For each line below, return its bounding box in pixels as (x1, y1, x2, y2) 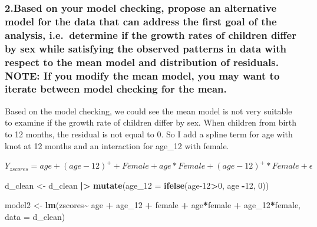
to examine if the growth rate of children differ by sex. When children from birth (5, 116, 297, 129)
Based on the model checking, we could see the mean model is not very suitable (5, 104, 292, 117)
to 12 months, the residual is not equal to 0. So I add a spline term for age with (5, 127, 293, 140)
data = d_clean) (5, 210, 65, 222)
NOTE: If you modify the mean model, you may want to (5, 68, 280, 83)
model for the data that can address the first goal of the (5, 14, 277, 28)
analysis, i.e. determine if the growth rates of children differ (5, 27, 296, 42)
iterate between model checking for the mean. (5, 81, 227, 96)
